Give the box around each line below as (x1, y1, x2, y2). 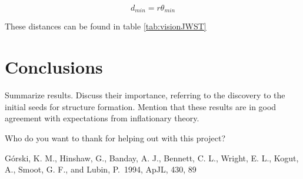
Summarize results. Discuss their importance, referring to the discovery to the (5, 89, 285, 101)
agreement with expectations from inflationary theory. (5, 112, 199, 124)
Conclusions (5, 55, 103, 79)
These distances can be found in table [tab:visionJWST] (5, 20, 207, 32)
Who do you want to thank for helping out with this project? (5, 131, 226, 144)
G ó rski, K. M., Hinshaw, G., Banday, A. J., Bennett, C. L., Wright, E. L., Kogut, (5, 151, 299, 164)
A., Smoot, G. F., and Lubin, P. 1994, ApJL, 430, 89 (5, 163, 197, 175)
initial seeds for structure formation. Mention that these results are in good (5, 100, 277, 112)
